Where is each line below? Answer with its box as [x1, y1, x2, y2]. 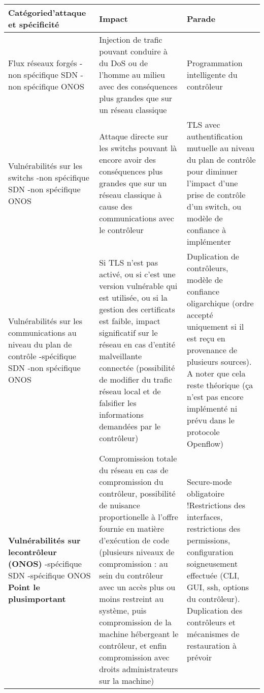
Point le [8, 581, 40, 593]
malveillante [99, 350, 142, 362]
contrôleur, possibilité [99, 487, 176, 499]
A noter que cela [186, 367, 246, 379]
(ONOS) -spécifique [8, 558, 82, 569]
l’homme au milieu [99, 69, 165, 80]
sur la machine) [99, 675, 154, 686]
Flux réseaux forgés [8, 57, 77, 69]
